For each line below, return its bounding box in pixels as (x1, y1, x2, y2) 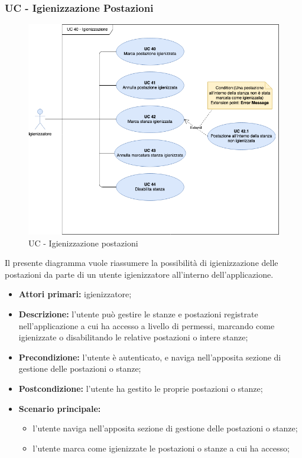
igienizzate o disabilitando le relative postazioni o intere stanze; (18, 331, 248, 343)
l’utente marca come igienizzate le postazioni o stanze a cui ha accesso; (33, 441, 290, 454)
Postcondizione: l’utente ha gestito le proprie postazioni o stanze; (18, 382, 263, 394)
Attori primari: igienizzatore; (18, 288, 132, 300)
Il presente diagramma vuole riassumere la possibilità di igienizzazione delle (5, 256, 278, 269)
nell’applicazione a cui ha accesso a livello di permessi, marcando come (18, 319, 275, 332)
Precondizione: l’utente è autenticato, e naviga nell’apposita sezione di (18, 350, 281, 363)
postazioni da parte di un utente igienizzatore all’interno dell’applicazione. (5, 268, 274, 280)
